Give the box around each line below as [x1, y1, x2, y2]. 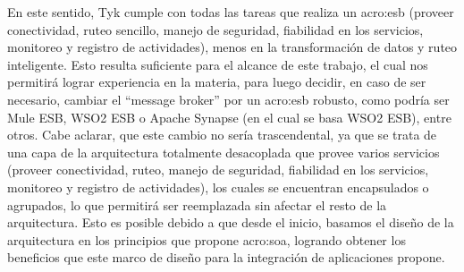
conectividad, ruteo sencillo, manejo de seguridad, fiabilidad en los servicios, [7, 20, 424, 38]
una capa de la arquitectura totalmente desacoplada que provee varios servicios [7, 142, 440, 161]
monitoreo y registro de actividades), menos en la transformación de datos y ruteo [7, 38, 458, 56]
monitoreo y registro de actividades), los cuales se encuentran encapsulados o [7, 177, 429, 196]
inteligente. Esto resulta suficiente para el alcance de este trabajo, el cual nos [7, 55, 428, 73]
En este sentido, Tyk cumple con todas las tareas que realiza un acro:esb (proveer [7, 3, 454, 21]
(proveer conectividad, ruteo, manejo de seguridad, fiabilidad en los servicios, [7, 160, 429, 179]
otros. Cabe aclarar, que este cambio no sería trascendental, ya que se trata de [7, 125, 437, 144]
